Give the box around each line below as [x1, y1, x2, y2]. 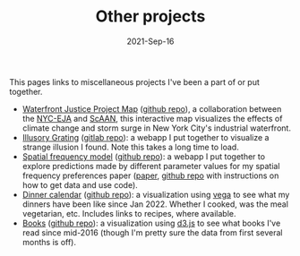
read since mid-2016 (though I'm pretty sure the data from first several [21, 226, 283, 238]
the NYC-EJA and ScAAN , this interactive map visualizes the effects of [21, 113, 283, 124]
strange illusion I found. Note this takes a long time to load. [21, 141, 239, 152]
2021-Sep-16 [126, 36, 175, 47]
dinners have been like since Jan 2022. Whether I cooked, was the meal [21, 199, 289, 209]
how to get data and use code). [21, 179, 139, 190]
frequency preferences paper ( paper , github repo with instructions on [21, 170, 279, 181]
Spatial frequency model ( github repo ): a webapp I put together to [21, 150, 266, 162]
